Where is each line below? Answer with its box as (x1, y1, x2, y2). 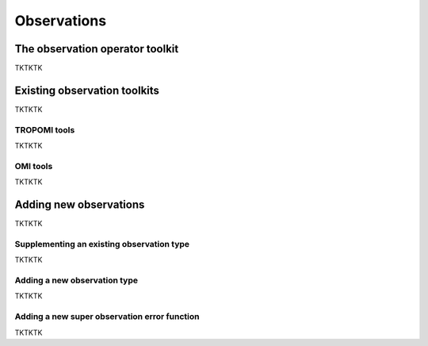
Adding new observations (14, 198, 145, 212)
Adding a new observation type (14, 275, 139, 286)
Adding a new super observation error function (14, 311, 200, 322)
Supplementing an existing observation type (14, 238, 190, 249)
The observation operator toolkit (14, 42, 179, 56)
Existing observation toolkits (14, 83, 160, 97)
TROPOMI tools (14, 124, 75, 135)
